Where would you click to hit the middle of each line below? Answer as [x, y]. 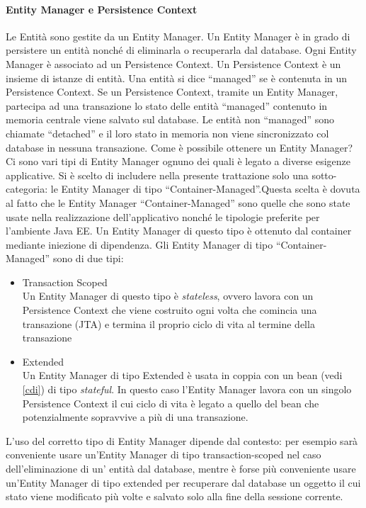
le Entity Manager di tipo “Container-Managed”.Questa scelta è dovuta [205, 189]
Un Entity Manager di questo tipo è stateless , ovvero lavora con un [168, 296]
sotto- [324, 175]
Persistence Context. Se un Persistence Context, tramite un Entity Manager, [172, 92]
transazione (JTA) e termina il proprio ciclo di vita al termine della [168, 323]
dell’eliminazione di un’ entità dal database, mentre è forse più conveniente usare [181, 469]
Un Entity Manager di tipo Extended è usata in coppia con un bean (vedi [182, 375]
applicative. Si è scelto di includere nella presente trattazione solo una [157, 175]
